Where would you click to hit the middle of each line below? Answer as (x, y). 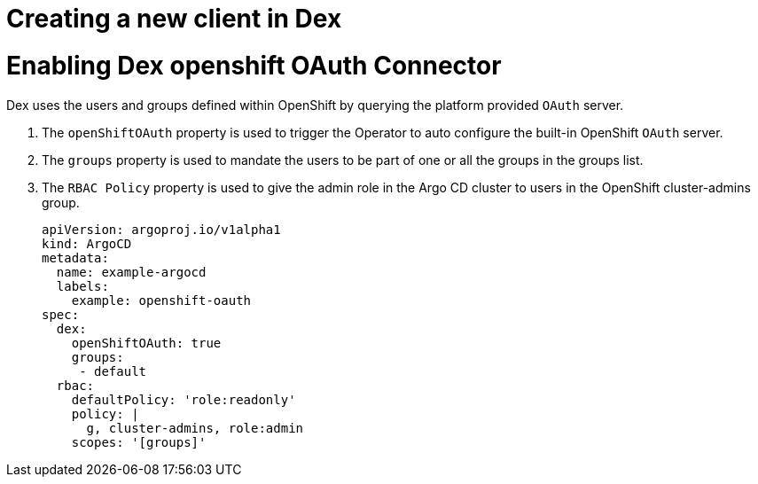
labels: (82, 286)
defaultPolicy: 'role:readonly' (184, 399)
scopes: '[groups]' (139, 442)
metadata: (75, 258)
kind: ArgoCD (87, 243)
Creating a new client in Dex (174, 19)
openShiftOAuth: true (146, 343)
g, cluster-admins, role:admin (195, 428)
